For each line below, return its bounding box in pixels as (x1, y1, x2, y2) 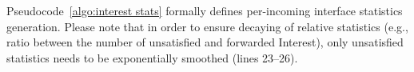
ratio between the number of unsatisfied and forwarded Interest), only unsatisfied (6, 34, 404, 50)
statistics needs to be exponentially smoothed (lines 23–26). (6, 49, 298, 66)
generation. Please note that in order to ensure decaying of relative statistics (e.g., (6, 18, 408, 34)
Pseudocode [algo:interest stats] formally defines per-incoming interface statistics (6, 2, 403, 18)
